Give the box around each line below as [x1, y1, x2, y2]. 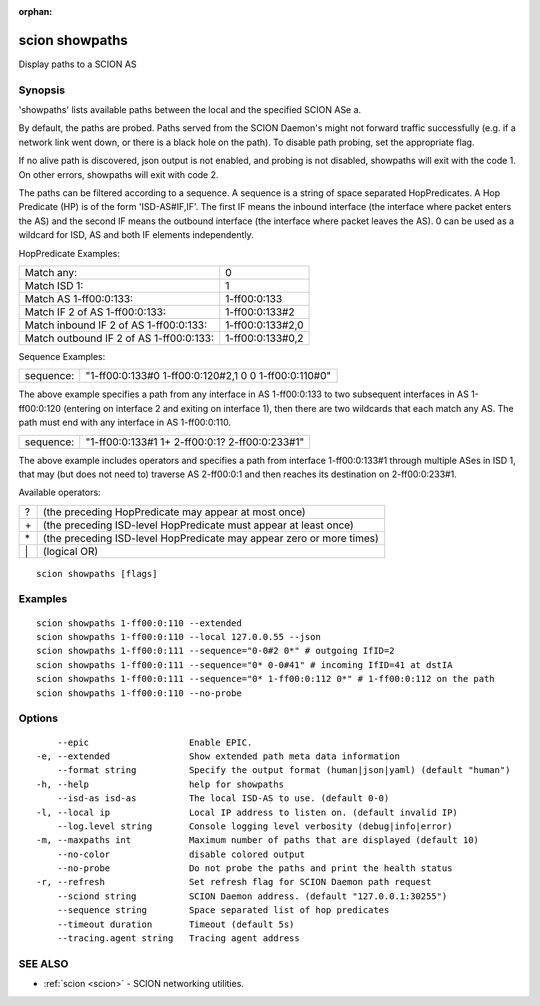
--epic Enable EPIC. [56, 736, 253, 748]
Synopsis [18, 83, 65, 97]
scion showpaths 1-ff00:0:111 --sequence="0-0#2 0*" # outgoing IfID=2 [36, 645, 395, 657]
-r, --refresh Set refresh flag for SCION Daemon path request [36, 876, 432, 888]
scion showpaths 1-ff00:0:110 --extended [36, 617, 242, 629]
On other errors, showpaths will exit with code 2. [18, 168, 219, 180]
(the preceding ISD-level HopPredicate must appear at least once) [42, 518, 354, 532]
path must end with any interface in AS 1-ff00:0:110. [18, 416, 232, 429]
